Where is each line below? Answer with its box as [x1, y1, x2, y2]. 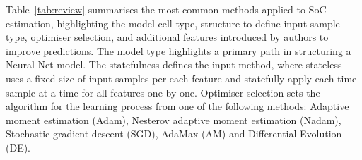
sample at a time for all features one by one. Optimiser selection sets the [6, 85, 320, 99]
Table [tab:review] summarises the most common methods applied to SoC [6, 2, 327, 16]
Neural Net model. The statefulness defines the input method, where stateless [6, 57, 342, 72]
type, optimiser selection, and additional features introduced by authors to [6, 30, 329, 44]
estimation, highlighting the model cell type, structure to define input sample [6, 16, 340, 30]
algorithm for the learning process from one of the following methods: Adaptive [6, 99, 349, 113]
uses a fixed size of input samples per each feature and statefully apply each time [6, 70, 357, 85]
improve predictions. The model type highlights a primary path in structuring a [6, 43, 351, 58]
